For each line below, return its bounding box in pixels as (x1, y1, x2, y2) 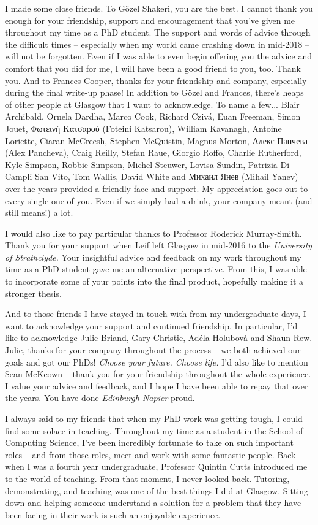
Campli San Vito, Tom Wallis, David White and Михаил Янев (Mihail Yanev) (5, 170, 298, 183)
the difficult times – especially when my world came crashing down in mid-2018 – (5, 37, 310, 50)
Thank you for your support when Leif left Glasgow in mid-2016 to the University (5, 239, 312, 251)
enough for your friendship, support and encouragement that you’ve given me (5, 13, 295, 26)
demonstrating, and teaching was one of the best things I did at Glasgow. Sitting (5, 484, 308, 497)
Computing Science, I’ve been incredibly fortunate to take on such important (5, 436, 294, 449)
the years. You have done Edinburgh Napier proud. (5, 391, 195, 404)
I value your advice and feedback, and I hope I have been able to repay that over (5, 379, 308, 392)
